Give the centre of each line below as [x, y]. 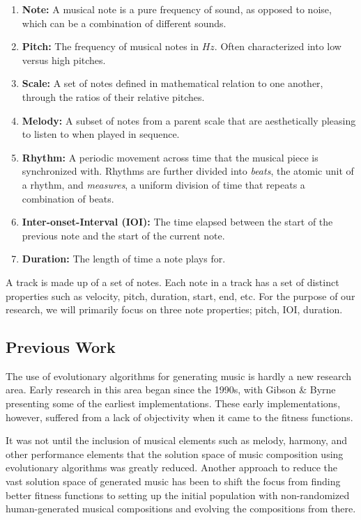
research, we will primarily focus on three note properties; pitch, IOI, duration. [174, 309]
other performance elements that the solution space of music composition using [175, 454]
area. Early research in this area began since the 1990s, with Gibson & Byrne [171, 389]
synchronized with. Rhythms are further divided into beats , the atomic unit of [188, 171]
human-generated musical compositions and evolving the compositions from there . [181, 509]
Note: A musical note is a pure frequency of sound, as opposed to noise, [177, 9]
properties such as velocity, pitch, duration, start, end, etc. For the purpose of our [180, 296]
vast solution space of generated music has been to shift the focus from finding [173, 481]
